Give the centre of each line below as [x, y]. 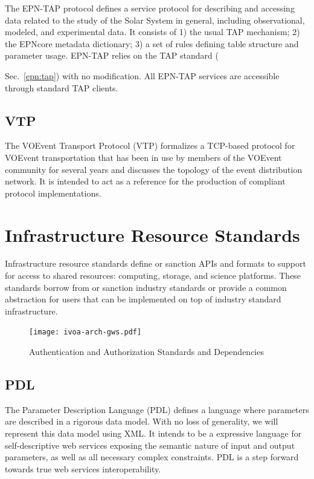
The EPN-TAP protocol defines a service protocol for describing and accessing [150, 8]
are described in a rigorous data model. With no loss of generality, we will [142, 421]
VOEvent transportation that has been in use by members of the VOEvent [143, 157]
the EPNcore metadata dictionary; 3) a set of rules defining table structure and [152, 43]
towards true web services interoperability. [83, 468]
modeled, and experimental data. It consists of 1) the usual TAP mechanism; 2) [152, 32]
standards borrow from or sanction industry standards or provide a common [146, 287]
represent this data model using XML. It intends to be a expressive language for [153, 433]
